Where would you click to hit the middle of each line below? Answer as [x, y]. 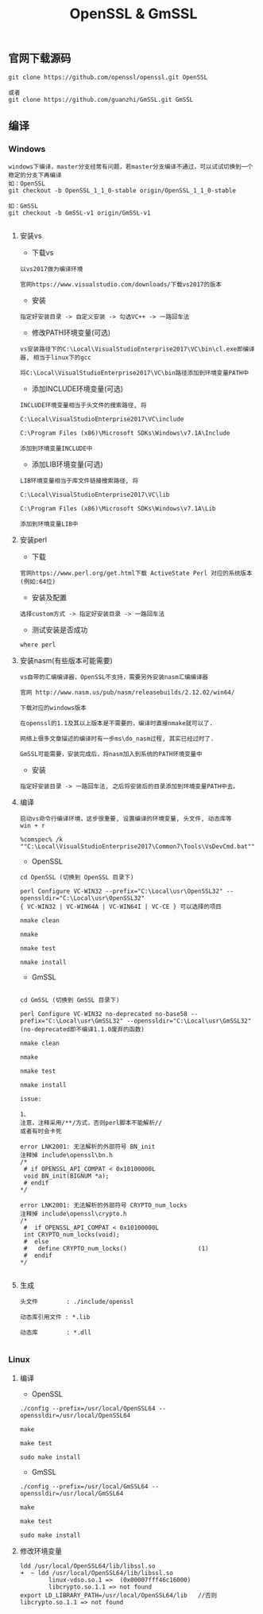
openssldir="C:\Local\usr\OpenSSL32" [82, 898]
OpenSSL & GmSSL [133, 14]
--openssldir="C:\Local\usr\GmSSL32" [189, 1021]
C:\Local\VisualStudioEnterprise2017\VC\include [102, 419]
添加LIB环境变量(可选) [67, 464]
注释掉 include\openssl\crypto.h [73, 1214]
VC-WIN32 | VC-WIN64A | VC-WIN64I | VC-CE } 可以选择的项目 [125, 907]
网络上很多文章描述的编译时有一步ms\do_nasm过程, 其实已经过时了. [117, 739]
